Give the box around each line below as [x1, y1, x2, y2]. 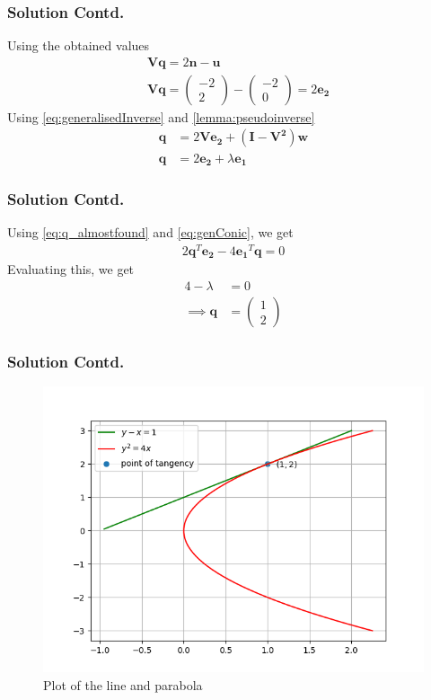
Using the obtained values [7, 36, 150, 55]
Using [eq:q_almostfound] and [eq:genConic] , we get [7, 223, 294, 242]
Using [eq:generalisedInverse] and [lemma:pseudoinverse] [7, 107, 315, 126]
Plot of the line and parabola [43, 675, 203, 694]
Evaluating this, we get [7, 260, 135, 279]
